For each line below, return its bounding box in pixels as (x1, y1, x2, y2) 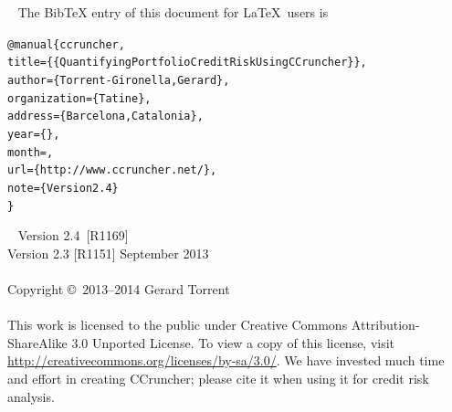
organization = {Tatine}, (7, 91, 152, 105)
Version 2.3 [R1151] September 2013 (7, 243, 209, 262)
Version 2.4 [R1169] (17, 226, 129, 245)
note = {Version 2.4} (7, 181, 119, 195)
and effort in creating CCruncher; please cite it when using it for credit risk (7, 368, 429, 387)
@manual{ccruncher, (7, 37, 125, 51)
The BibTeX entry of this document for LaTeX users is (17, 3, 329, 21)
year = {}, (7, 127, 60, 141)
